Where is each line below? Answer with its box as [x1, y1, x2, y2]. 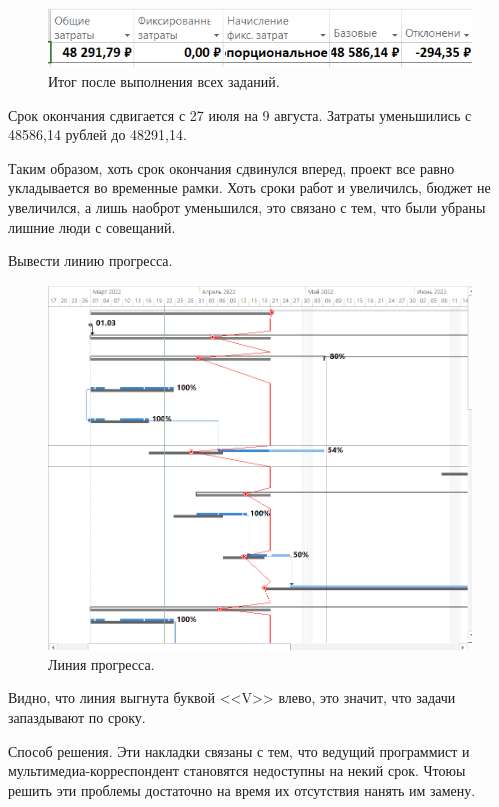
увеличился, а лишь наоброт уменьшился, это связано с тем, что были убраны [8, 196, 486, 217]
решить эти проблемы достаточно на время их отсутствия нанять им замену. [8, 779, 476, 800]
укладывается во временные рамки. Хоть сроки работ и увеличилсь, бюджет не [8, 177, 491, 198]
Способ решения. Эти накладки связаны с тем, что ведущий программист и [8, 740, 470, 761]
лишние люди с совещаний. [8, 216, 176, 237]
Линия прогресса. [48, 653, 155, 674]
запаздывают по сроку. [8, 706, 146, 727]
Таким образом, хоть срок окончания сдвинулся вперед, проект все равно [8, 157, 455, 178]
